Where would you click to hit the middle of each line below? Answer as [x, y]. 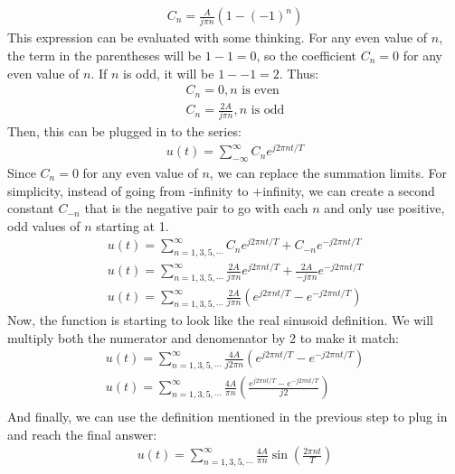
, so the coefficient [307, 55]
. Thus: [299, 73]
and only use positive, [384, 208]
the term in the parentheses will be [104, 55]
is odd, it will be [169, 73]
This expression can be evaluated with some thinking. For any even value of [218, 37]
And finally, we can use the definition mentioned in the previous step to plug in [227, 417]
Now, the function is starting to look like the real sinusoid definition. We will [220, 319]
